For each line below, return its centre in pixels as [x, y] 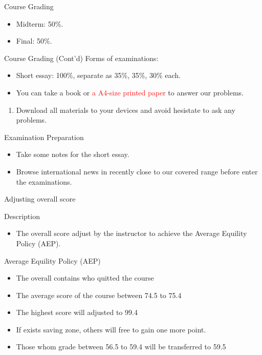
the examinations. [44, 181]
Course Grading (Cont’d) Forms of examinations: [81, 58]
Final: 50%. [34, 41]
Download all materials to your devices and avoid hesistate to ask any [126, 110]
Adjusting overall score [40, 199]
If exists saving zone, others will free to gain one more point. [111, 329]
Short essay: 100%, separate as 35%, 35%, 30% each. [98, 75]
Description [22, 216]
